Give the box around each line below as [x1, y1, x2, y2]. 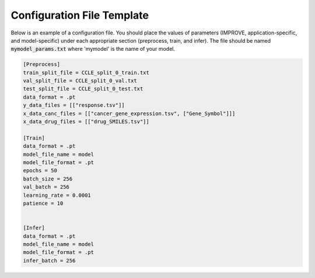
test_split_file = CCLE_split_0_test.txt [23, 85, 143, 92]
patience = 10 [23, 200, 64, 207]
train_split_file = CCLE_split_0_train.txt [23, 69, 150, 76]
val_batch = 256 [23, 184, 70, 190]
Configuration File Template [10, 9, 149, 22]
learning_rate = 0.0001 [23, 192, 92, 199]
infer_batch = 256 [23, 257, 76, 264]
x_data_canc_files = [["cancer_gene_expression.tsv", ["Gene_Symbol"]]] [23, 110, 236, 117]
